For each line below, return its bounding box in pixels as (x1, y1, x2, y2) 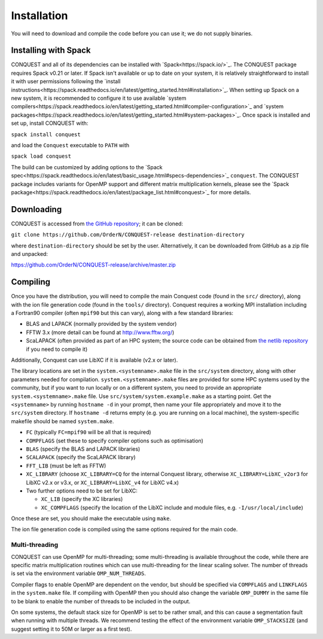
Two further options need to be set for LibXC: (26, 487, 138, 494)
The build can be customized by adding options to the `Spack (11, 163, 163, 170)
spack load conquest (11, 153, 72, 160)
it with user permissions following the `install (11, 78, 121, 85)
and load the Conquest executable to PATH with (11, 141, 130, 149)
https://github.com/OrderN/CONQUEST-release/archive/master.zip (11, 261, 176, 268)
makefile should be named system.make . (11, 417, 114, 424)
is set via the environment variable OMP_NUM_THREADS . (11, 570, 147, 577)
